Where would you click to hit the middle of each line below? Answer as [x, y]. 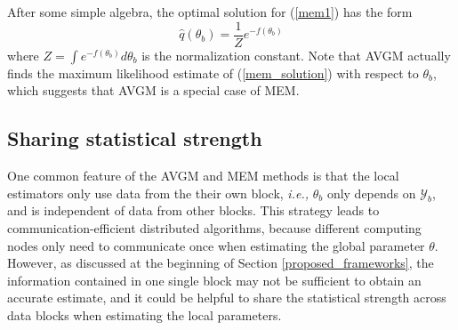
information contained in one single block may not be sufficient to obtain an [214, 280]
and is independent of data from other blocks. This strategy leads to [193, 210]
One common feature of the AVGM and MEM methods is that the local [203, 176]
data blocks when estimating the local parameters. [145, 315]
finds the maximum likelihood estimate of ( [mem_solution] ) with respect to [213, 72]
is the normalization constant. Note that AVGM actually [296, 55]
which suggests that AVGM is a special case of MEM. [153, 90]
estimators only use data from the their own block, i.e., [158, 193]
